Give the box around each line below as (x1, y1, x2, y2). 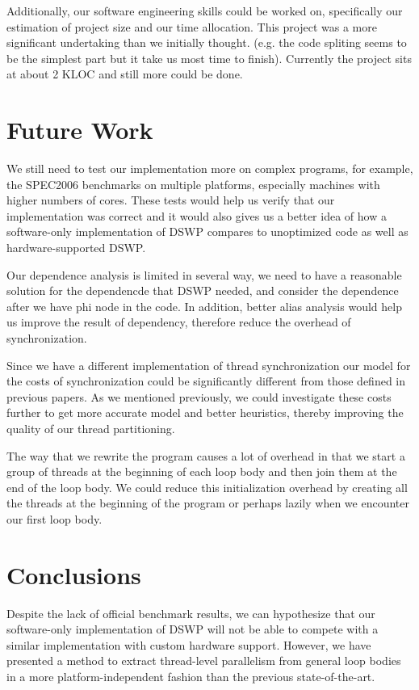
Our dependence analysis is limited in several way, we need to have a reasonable (6, 266, 402, 283)
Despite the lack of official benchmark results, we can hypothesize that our (6, 604, 375, 621)
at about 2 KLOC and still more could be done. (6, 65, 243, 82)
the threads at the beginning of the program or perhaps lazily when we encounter (6, 494, 409, 511)
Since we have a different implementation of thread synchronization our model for (6, 356, 411, 373)
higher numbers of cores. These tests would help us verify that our (6, 191, 335, 208)
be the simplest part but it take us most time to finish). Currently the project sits (6, 49, 412, 66)
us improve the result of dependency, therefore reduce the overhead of (6, 313, 351, 330)
